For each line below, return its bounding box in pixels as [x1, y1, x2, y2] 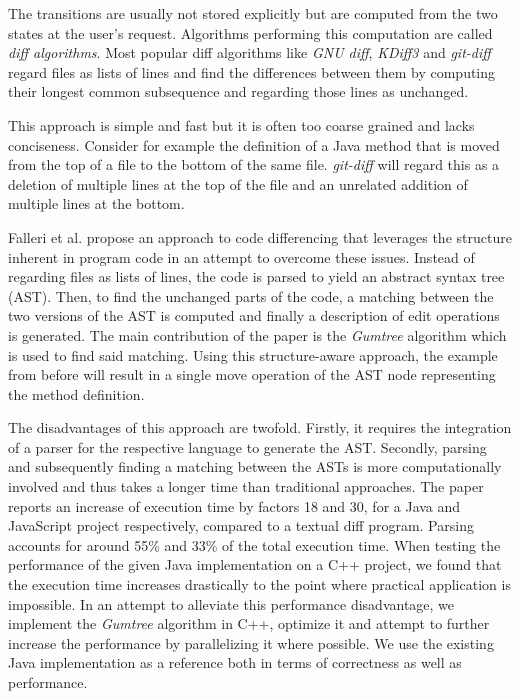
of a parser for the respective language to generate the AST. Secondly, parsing [8, 436, 487, 457]
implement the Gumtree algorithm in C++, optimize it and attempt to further [8, 613, 490, 634]
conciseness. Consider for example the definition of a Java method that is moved [8, 134, 500, 155]
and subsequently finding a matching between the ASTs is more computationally [8, 456, 502, 477]
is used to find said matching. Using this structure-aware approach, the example [8, 344, 498, 365]
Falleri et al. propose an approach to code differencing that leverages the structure [8, 226, 512, 247]
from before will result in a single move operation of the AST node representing [8, 364, 496, 385]
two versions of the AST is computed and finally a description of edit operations [8, 305, 500, 326]
